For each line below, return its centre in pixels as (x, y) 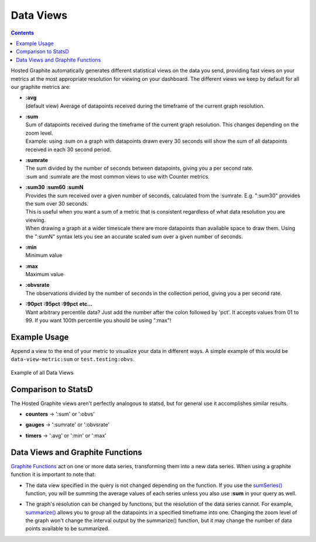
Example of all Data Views (42, 372)
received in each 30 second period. (68, 149)
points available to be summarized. (68, 529)
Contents (23, 33)
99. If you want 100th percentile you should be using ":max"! (99, 320)
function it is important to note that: (53, 475)
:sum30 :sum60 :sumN (54, 187)
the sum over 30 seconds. (57, 203)
